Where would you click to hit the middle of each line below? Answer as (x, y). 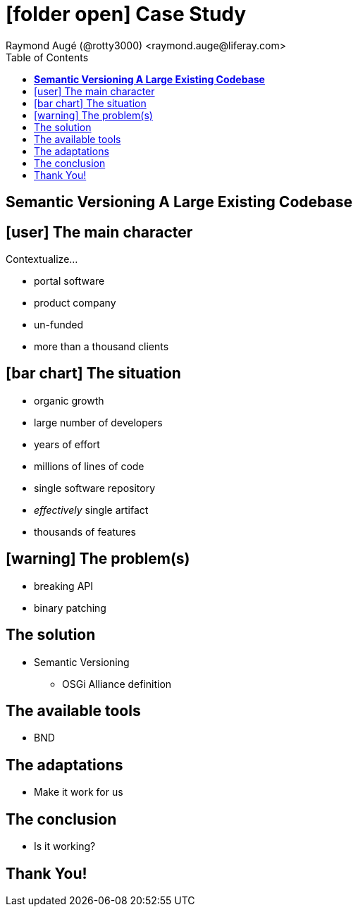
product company (75, 303)
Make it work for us (79, 792)
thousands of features (85, 531)
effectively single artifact (91, 510)
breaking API (63, 586)
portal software (69, 281)
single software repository (94, 488)
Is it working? (65, 846)
